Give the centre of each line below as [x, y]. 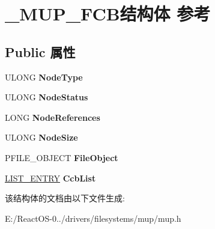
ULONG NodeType [44, 77]
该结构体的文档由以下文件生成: [65, 198]
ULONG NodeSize [41, 137]
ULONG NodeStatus [47, 97]
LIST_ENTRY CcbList [50, 178]
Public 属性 [40, 51]
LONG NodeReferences [53, 117]
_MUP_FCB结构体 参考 [108, 14]
